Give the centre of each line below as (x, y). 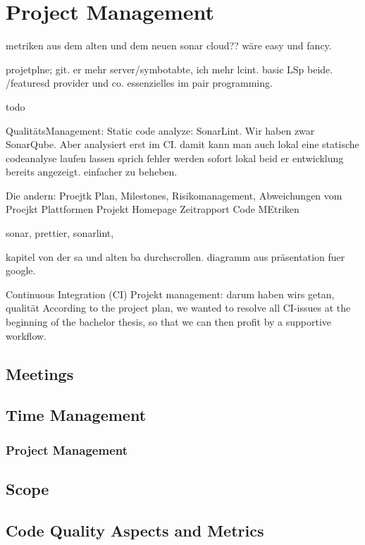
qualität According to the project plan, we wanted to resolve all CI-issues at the (178, 308)
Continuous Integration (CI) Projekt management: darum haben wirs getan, (170, 294)
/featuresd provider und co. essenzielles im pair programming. (139, 83)
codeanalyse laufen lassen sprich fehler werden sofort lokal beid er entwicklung (175, 158)
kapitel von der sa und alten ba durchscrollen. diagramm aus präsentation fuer (175, 256)
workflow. (26, 335)
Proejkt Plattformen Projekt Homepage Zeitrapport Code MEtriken (153, 209)
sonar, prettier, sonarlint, (60, 233)
